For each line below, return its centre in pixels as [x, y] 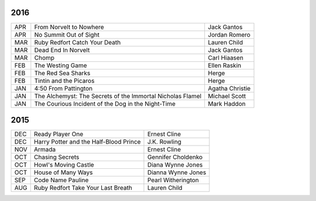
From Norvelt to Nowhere [69, 27]
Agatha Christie [229, 88]
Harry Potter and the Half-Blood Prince [87, 142]
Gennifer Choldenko [175, 157]
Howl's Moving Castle [64, 165]
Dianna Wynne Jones [177, 172]
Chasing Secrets [57, 157]
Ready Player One [59, 134]
